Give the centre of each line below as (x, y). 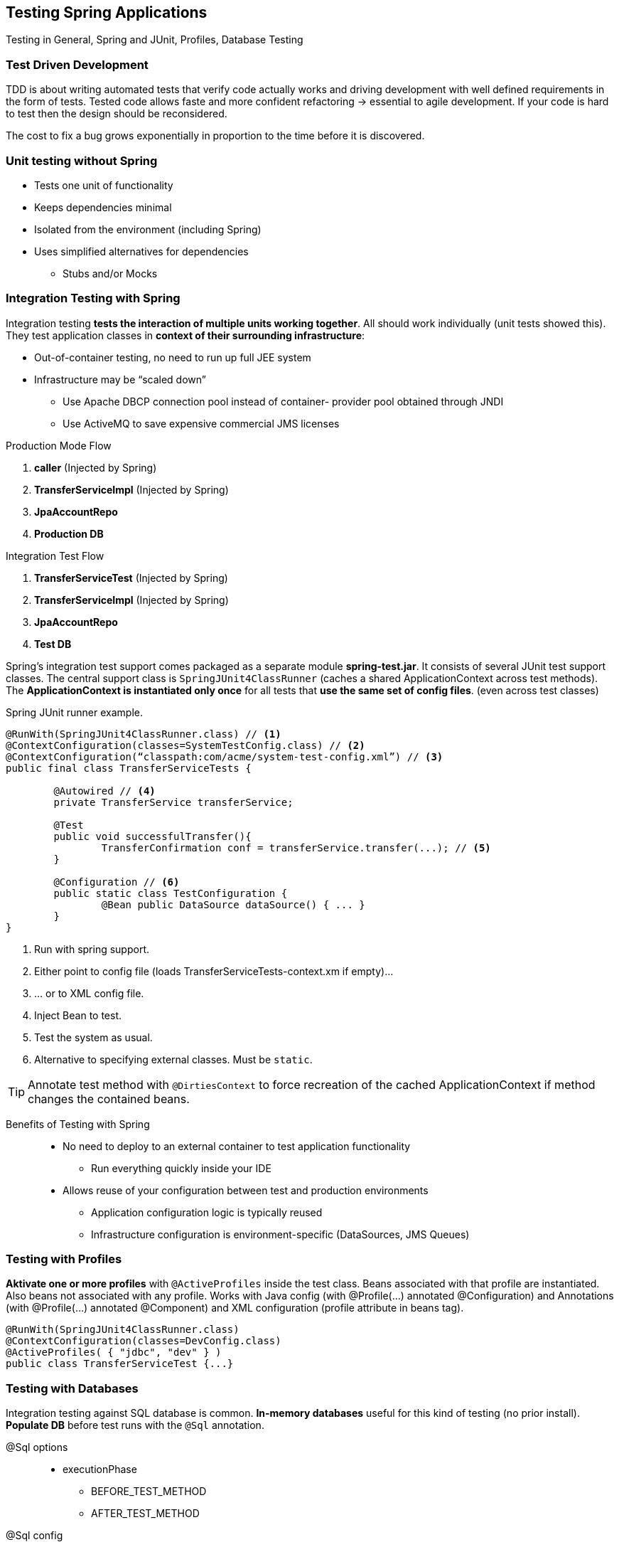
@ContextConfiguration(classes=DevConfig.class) (144, 1341)
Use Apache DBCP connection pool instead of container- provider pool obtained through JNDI (283, 401)
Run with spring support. (92, 949)
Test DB (53, 644)
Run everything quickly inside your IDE (181, 1168)
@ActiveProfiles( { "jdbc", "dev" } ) (114, 1352)
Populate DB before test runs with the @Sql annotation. (135, 1425)
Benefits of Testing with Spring (78, 1124)
